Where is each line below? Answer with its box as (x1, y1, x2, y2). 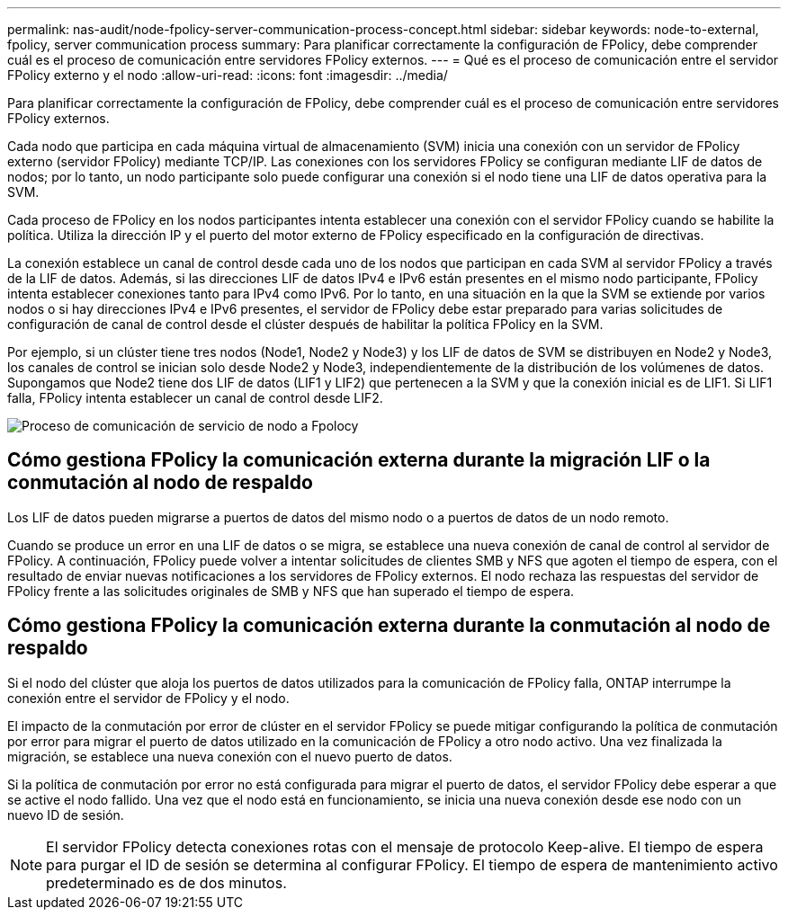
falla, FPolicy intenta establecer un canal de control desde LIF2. (7, 390, 383, 405)
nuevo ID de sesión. (7, 806, 124, 823)
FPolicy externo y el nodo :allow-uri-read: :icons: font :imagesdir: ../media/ (7, 67, 448, 83)
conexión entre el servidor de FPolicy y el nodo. (7, 690, 290, 706)
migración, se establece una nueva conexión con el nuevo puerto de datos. (7, 748, 452, 764)
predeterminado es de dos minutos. (46, 873, 287, 892)
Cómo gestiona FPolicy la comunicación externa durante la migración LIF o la (7, 449, 711, 472)
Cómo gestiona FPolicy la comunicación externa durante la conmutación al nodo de (7, 614, 771, 637)
